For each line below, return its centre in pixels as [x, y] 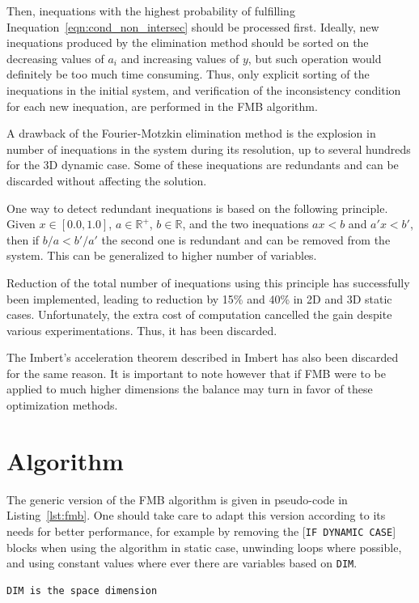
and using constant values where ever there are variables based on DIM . [182, 563]
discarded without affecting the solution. [107, 180]
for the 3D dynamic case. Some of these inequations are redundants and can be [203, 165]
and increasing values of [180, 58]
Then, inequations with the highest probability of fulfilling [151, 11]
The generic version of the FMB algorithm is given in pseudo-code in [177, 499]
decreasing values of [55, 58]
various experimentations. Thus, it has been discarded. [142, 330]
